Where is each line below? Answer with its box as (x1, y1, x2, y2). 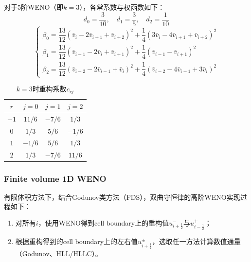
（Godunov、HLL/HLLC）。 (15, 248, 102, 259)
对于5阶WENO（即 (4, 2, 64, 12)
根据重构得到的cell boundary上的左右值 (15, 236, 138, 246)
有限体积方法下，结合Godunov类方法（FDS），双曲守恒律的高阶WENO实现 (4, 192, 240, 202)
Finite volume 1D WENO (4, 173, 107, 185)
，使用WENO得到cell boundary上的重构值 (38, 217, 169, 227)
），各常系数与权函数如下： (79, 2, 165, 12)
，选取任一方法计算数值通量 (152, 236, 241, 246)
